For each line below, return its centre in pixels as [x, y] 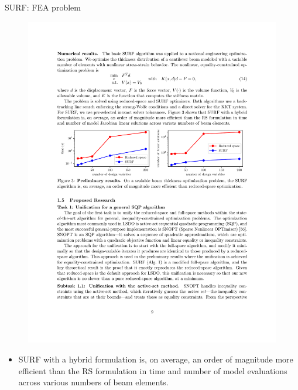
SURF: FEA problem [43, 7]
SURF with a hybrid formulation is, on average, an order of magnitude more [156, 359]
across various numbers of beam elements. [93, 382]
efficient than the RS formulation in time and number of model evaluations [153, 370]
